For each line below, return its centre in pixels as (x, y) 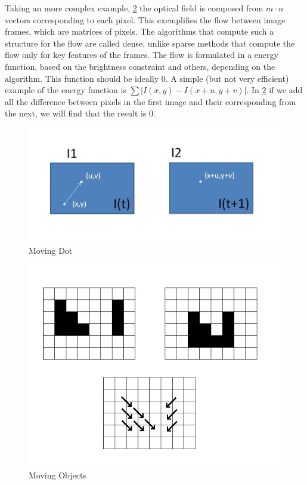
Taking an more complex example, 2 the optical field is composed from (134, 8)
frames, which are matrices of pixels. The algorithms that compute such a (139, 31)
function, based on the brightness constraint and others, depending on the (140, 66)
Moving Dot (51, 250)
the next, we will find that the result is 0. (80, 113)
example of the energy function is (66, 90)
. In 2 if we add (275, 90)
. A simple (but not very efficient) (227, 78)
